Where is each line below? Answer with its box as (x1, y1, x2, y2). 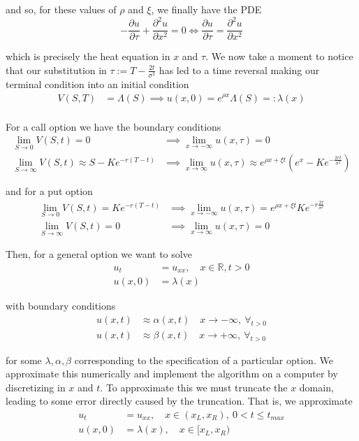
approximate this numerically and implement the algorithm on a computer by (6, 366, 338, 381)
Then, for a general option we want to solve (6, 247, 192, 261)
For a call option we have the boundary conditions (6, 119, 221, 133)
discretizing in (6, 379, 66, 394)
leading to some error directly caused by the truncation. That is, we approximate (6, 393, 353, 408)
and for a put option (6, 184, 93, 198)
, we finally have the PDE (151, 2, 262, 16)
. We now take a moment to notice (205, 49, 353, 64)
